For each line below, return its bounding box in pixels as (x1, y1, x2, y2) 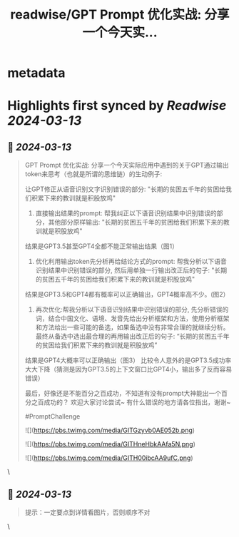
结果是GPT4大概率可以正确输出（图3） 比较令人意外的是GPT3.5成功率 (24, 356, 232, 364)
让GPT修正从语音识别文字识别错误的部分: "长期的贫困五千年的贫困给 (24, 185, 226, 193)
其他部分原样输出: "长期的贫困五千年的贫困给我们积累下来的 (48, 218, 224, 227)
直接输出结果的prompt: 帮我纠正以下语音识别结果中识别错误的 (35, 209, 217, 218)
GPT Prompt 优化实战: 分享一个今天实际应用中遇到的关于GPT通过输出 (24, 161, 230, 170)
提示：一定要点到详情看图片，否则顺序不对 (24, 508, 151, 516)
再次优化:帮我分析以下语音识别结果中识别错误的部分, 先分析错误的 (35, 305, 229, 314)
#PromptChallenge (24, 412, 81, 421)
